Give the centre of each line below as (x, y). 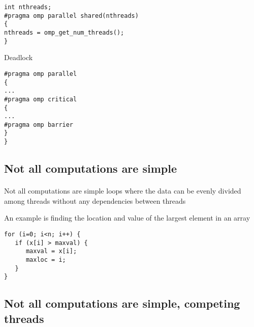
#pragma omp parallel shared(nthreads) (71, 16)
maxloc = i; (46, 260)
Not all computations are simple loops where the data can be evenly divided (123, 191)
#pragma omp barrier (39, 125)
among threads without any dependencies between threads (95, 200)
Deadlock (19, 57)
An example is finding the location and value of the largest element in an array (127, 218)
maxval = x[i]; (51, 251)
